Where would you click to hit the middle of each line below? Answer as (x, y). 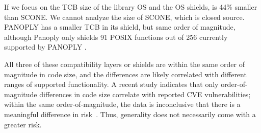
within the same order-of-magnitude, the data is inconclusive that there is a (122, 104)
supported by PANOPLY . (45, 47)
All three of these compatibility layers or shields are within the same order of (124, 64)
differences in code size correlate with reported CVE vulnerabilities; (145, 94)
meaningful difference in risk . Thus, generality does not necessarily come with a (130, 114)
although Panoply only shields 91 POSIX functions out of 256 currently (116, 37)
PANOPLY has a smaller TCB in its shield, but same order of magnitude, (120, 27)
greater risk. (23, 124)
